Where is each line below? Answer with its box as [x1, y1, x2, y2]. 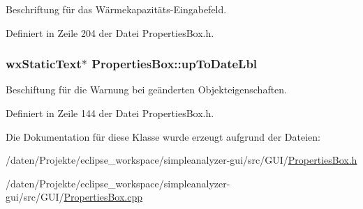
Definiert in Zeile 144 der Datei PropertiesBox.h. [6, 106, 214, 120]
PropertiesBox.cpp [64, 189, 143, 204]
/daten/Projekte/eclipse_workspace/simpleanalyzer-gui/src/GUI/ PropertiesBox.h [6, 153, 357, 167]
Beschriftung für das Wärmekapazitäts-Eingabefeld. [6, 2, 227, 16]
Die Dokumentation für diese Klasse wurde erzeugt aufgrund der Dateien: [6, 129, 320, 144]
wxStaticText [6, 55, 82, 72]
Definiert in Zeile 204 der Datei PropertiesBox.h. [6, 25, 214, 40]
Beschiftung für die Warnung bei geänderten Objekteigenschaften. [6, 82, 288, 97]
